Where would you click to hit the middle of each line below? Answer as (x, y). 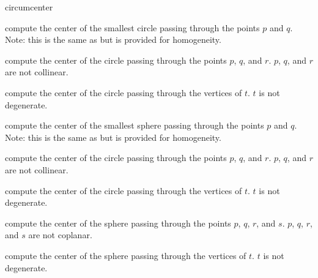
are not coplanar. (60, 235)
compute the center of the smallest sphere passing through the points (135, 125)
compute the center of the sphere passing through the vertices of (126, 255)
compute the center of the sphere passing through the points (118, 223)
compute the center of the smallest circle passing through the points (132, 27)
